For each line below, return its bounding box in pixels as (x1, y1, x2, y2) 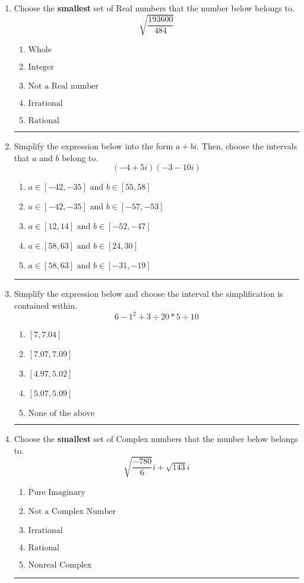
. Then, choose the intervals (197, 140, 297, 152)
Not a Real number (28, 82, 99, 91)
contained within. (14, 299, 77, 311)
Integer (28, 63, 54, 72)
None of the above (28, 409, 95, 418)
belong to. (62, 151, 99, 164)
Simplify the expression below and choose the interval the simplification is (14, 287, 283, 300)
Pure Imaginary (28, 488, 85, 497)
